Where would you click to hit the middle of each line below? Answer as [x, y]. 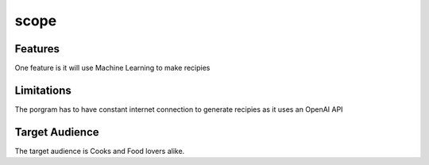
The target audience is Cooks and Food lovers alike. [100, 151]
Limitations [43, 90]
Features [37, 49]
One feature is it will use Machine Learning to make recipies [112, 68]
